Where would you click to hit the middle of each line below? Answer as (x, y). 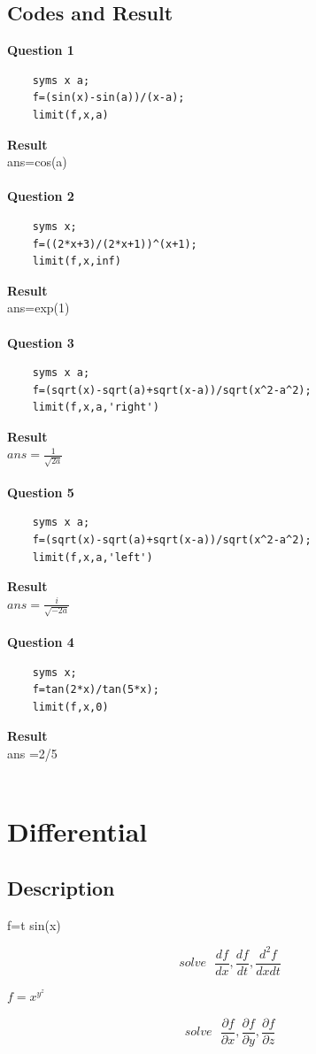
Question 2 (41, 196)
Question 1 (41, 50)
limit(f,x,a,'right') (96, 408)
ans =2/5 (32, 754)
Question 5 (41, 492)
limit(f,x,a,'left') (92, 557)
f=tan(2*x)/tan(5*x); (96, 690)
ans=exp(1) (39, 308)
